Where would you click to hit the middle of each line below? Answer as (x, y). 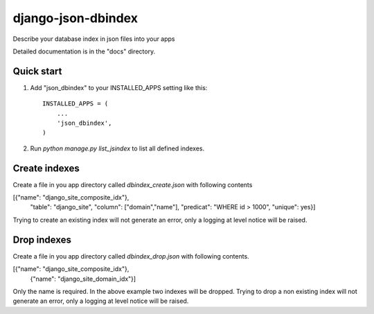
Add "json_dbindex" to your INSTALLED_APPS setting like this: (119, 87)
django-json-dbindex (75, 18)
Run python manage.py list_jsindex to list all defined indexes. (117, 148)
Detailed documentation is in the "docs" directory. (84, 51)
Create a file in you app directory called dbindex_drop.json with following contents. (131, 256)
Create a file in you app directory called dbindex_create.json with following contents (133, 184)
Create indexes (46, 168)
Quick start (37, 71)
